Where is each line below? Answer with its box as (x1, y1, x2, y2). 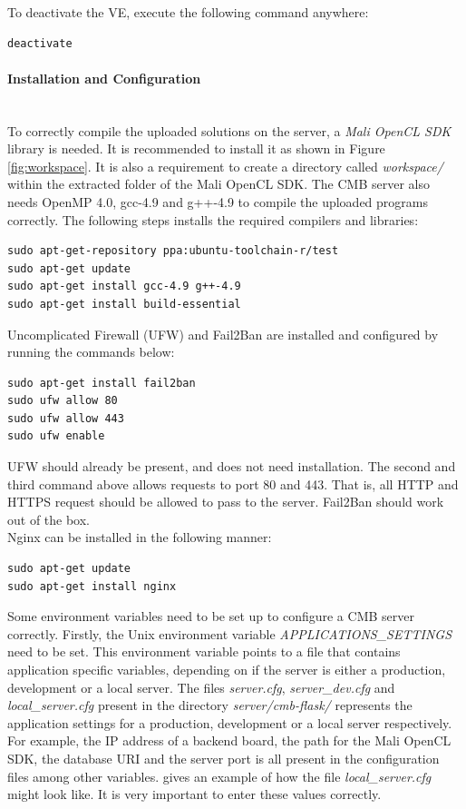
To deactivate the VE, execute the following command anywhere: (7, 3, 369, 21)
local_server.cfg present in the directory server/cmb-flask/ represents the (7, 696, 413, 715)
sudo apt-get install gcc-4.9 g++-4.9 (7, 280, 241, 293)
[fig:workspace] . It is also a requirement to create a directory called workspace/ (7, 156, 443, 175)
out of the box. (7, 509, 91, 528)
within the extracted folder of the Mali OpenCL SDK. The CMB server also (7, 174, 431, 193)
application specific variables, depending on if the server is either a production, (7, 660, 446, 679)
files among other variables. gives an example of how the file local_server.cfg (7, 766, 432, 785)
